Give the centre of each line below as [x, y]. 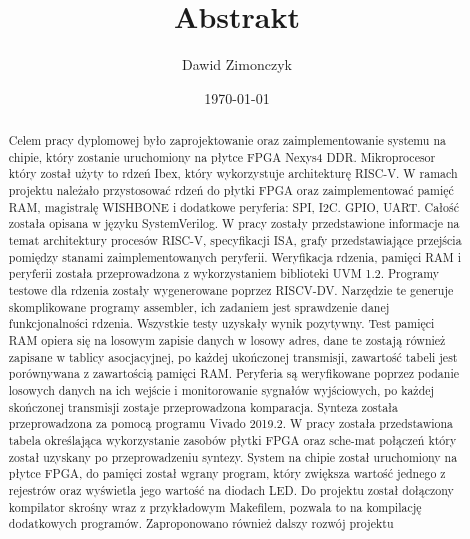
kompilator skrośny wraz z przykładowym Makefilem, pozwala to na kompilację [215, 506]
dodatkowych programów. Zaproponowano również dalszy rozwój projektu [201, 523]
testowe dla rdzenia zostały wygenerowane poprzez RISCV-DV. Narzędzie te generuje [231, 290]
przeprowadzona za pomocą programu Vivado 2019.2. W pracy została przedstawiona [231, 423]
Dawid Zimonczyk [237, 64]
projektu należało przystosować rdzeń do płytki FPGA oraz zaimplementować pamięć [231, 190]
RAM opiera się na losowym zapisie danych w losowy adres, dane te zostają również [227, 339]
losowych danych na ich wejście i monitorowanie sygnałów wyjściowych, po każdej [221, 389]
